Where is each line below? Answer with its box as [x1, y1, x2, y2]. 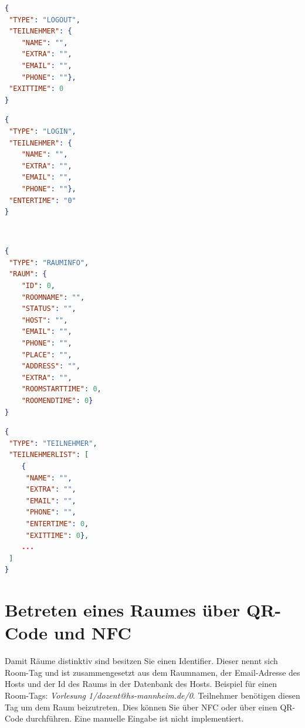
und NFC [53, 621, 131, 645]
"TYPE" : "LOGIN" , [9, 127, 76, 136]
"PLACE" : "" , [21, 350, 72, 359]
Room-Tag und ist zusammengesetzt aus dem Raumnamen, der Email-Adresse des [5, 666, 300, 678]
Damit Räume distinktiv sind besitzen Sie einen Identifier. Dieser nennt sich [5, 655, 278, 667]
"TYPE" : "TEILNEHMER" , [9, 439, 97, 448]
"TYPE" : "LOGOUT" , [9, 15, 80, 24]
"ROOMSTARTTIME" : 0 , [21, 385, 101, 394]
